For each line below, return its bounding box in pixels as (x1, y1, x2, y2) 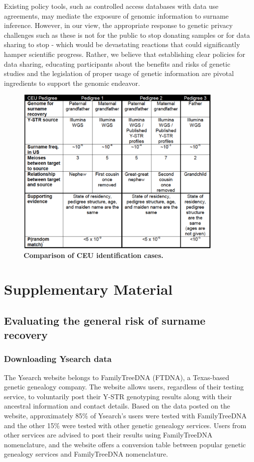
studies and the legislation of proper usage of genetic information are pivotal (4, 68, 234, 78)
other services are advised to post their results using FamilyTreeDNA (4, 430, 213, 440)
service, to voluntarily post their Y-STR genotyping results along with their (4, 391, 232, 401)
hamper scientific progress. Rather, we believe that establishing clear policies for (4, 49, 245, 59)
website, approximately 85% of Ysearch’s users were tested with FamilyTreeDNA (4, 411, 247, 421)
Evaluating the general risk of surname (4, 312, 206, 328)
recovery (4, 327, 48, 342)
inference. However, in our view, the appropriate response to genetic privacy (4, 20, 233, 30)
